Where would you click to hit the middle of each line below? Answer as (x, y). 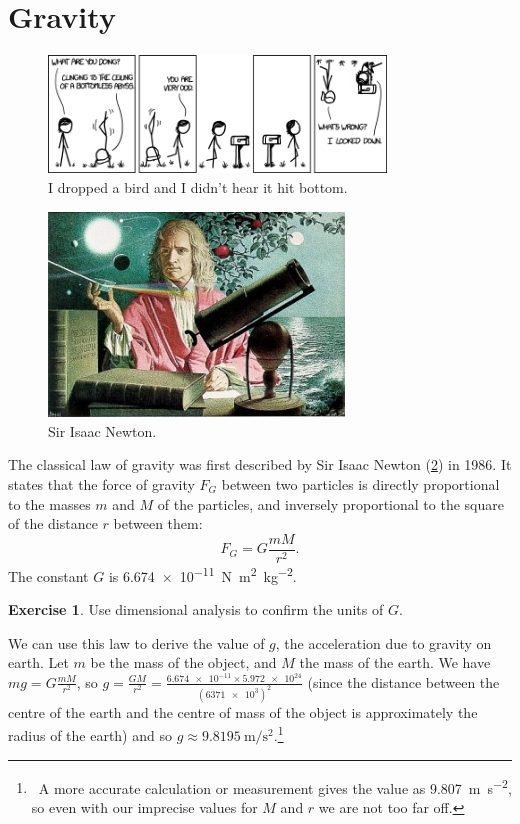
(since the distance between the (403, 681)
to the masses (49, 503)
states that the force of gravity (101, 484)
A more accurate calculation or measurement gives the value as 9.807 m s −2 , (275, 786)
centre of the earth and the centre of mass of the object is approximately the (243, 711)
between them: (158, 523)
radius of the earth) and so (90, 735)
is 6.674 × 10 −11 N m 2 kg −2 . (202, 574)
